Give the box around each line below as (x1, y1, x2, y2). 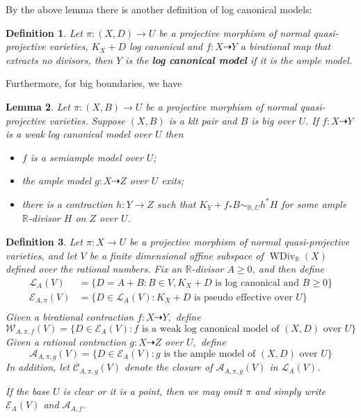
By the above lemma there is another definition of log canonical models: (6, 2, 312, 16)
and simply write (255, 383, 326, 398)
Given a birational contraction (6, 310, 134, 324)
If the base (6, 383, 50, 398)
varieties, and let (6, 248, 77, 262)
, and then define (252, 262, 324, 276)
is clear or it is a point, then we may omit (63, 383, 243, 398)
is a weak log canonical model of (141, 323, 280, 334)
